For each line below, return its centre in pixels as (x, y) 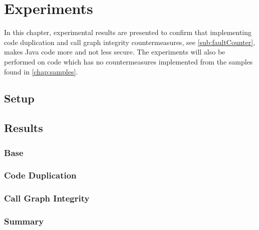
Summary (24, 221)
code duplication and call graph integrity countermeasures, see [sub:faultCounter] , (130, 42)
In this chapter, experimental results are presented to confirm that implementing (128, 32)
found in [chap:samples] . (41, 71)
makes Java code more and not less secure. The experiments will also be (115, 52)
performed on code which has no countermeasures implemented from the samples (128, 61)
